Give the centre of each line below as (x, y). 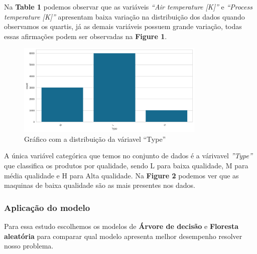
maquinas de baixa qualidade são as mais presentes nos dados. (100, 185)
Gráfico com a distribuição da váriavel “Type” (95, 139)
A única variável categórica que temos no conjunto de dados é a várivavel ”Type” (128, 156)
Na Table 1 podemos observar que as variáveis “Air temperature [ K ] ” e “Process (128, 7)
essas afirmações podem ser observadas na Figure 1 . (86, 36)
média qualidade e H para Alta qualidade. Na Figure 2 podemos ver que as (121, 175)
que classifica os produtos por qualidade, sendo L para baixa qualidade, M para (126, 165)
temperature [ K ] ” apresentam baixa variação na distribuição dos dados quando (124, 16)
